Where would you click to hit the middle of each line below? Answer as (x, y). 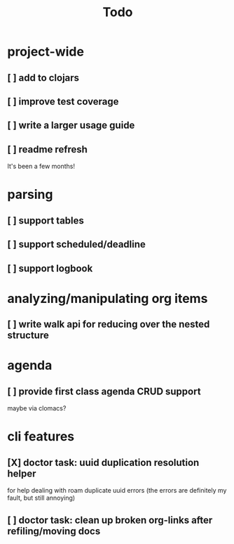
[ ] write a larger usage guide (71, 125)
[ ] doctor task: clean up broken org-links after (110, 520)
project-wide (46, 52)
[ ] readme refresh (47, 149)
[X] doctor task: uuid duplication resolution (103, 462)
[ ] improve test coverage (63, 102)
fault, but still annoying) (41, 498)
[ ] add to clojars (43, 78)
